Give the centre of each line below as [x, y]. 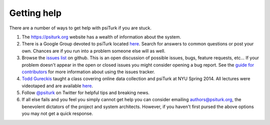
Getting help [35, 13]
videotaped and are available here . [57, 86]
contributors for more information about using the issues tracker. [88, 72]
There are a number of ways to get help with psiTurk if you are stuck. [80, 28]
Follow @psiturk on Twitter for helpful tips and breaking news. [86, 93]
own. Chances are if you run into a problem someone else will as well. [93, 51]
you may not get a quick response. [57, 114]
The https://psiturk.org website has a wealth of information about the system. [101, 37]
